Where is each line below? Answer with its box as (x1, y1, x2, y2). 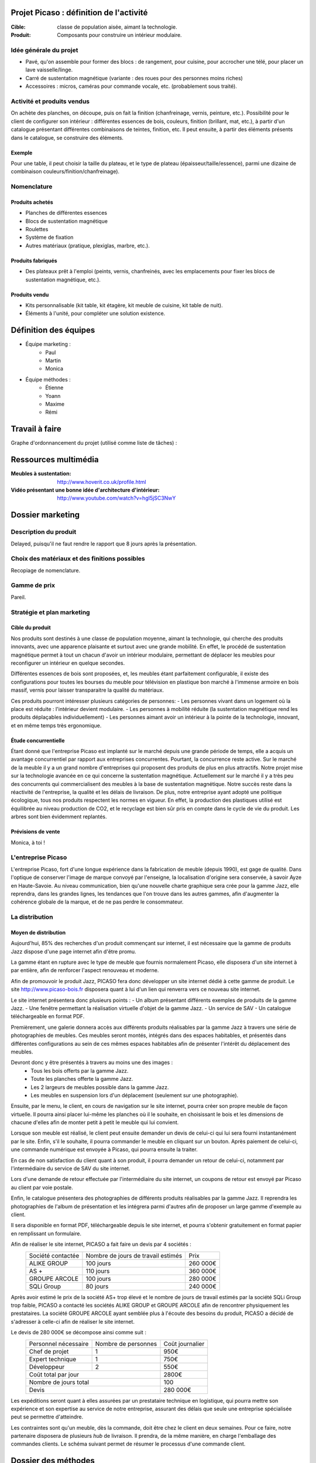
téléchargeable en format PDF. (11, 1013, 85, 1020)
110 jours (85, 1267, 110, 1275)
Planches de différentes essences (25, 210, 108, 217)
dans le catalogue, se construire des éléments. (11, 134, 124, 141)
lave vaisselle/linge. (25, 66, 73, 73)
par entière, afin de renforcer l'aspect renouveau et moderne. (11, 967, 159, 974)
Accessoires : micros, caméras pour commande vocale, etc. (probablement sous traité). (25, 83, 237, 90)
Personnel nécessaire (29, 1340, 89, 1348)
